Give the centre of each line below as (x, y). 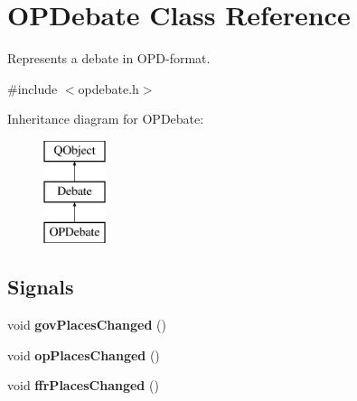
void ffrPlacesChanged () (83, 385)
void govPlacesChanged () (87, 325)
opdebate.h (108, 88)
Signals (41, 287)
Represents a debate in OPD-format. (109, 58)
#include (33, 88)
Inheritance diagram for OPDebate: (106, 119)
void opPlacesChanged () (84, 354)
